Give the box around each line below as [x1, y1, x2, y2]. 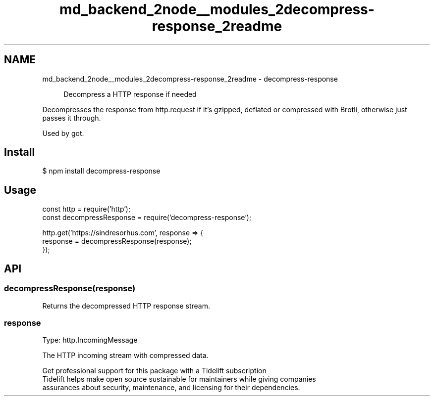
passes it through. [42, 113, 101, 122]
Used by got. [42, 129, 84, 137]
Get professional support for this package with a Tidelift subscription [42, 366, 267, 375]
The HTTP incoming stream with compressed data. [42, 351, 209, 360]
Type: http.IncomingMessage [42, 336, 138, 345]
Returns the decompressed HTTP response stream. [42, 301, 211, 310]
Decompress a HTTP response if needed [63, 89, 197, 98]
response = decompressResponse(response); [42, 237, 192, 246]
